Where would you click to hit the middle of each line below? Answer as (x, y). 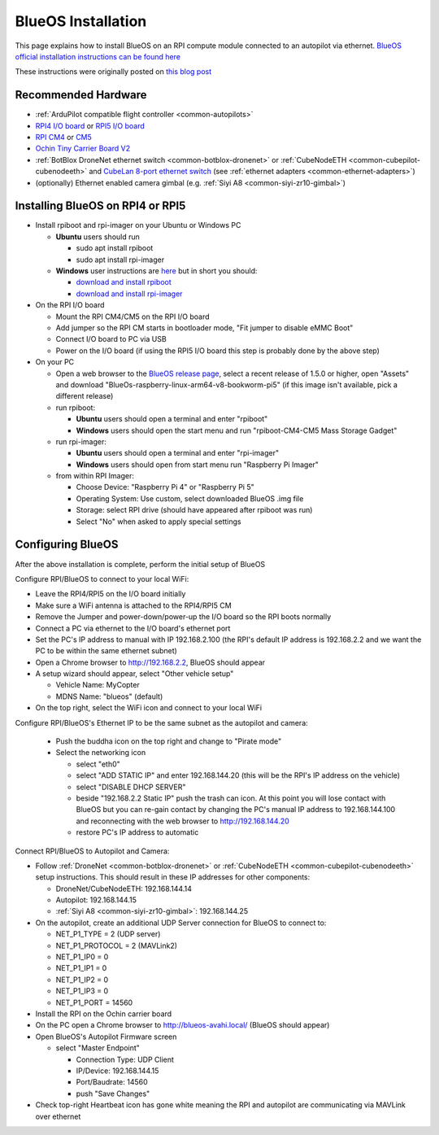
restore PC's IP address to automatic (137, 832)
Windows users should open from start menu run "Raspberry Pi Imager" (197, 465)
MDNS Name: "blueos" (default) (109, 696)
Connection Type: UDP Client (125, 1059)
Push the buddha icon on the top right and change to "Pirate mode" (169, 741)
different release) (85, 396)
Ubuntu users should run (98, 237)
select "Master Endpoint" (98, 1048)
